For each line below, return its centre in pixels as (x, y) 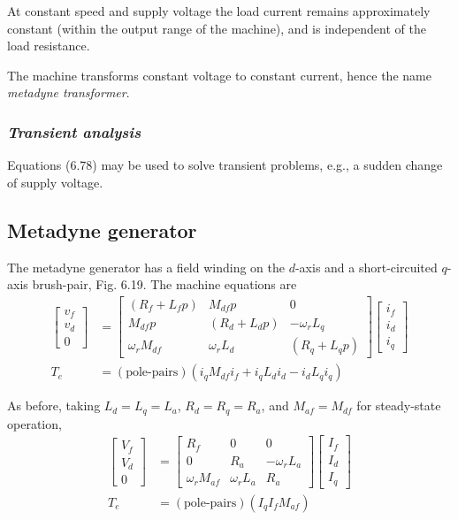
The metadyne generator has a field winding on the (146, 267)
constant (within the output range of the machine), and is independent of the (217, 28)
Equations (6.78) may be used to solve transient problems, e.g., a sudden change (225, 165)
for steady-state (399, 405)
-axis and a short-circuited (366, 267)
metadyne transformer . (69, 92)
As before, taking (54, 405)
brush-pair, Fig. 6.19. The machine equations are (164, 284)
